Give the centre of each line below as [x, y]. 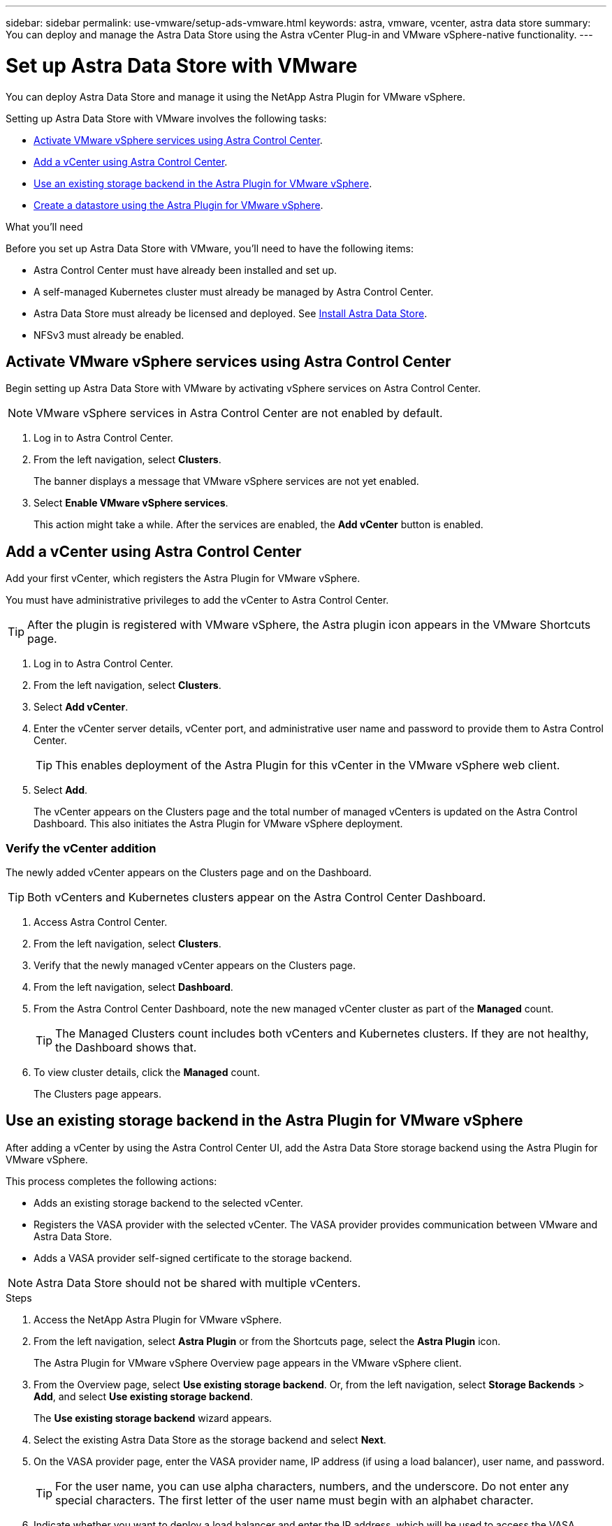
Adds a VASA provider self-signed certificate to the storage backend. [193, 1258]
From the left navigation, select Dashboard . [133, 987]
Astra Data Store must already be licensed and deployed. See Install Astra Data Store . [231, 313]
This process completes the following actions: [111, 1181]
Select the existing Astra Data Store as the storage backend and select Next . [210, 1439]
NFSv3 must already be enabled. [109, 335]
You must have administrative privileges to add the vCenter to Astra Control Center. [197, 600]
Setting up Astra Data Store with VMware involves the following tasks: [166, 118]
